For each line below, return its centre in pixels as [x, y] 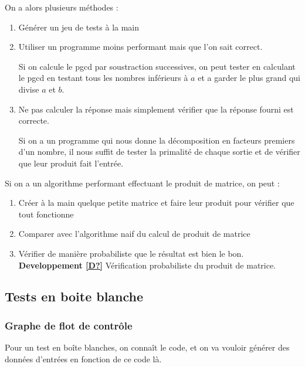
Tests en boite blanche [74, 296]
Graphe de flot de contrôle [69, 325]
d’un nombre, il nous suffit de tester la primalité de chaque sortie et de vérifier [159, 152]
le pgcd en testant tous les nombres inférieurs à [103, 78]
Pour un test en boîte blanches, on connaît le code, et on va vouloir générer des [147, 347]
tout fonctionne [46, 214]
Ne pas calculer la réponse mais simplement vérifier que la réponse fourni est [156, 109]
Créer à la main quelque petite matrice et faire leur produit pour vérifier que [156, 203]
